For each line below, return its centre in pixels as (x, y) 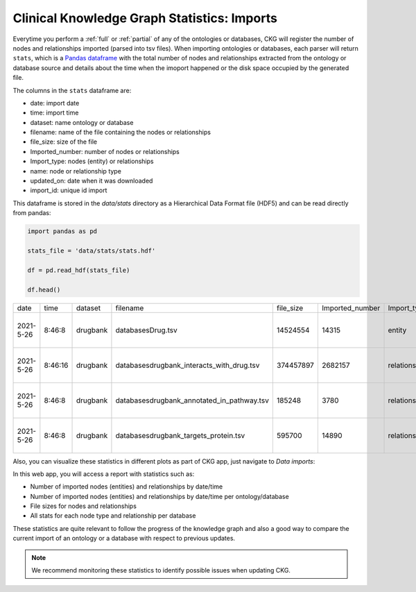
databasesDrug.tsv (146, 330)
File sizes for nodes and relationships (83, 506)
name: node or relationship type (76, 171)
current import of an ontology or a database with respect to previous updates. (124, 539)
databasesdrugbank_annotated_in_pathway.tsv (192, 400)
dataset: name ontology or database (82, 122)
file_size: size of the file (63, 142)
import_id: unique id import (69, 190)
